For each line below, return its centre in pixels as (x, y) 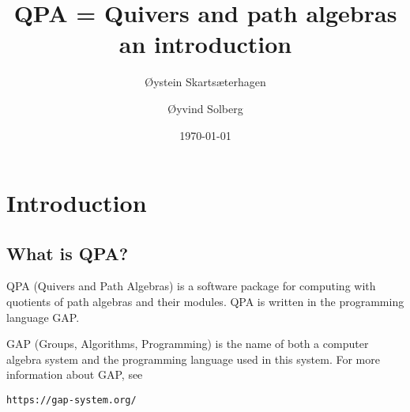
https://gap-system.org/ (71, 401)
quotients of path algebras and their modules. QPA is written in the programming (205, 302)
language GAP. (43, 317)
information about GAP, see (75, 374)
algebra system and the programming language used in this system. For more (193, 359)
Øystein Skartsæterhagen (205, 82)
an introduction (205, 44)
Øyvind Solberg (205, 108)
